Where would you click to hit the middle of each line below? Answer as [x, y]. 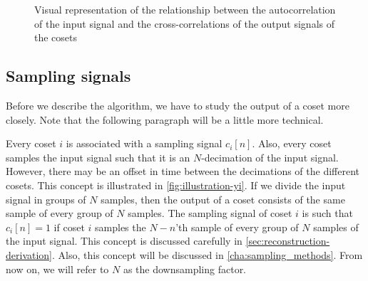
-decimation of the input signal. [270, 157]
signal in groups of [46, 199]
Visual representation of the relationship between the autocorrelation [185, 9]
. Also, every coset [292, 143]
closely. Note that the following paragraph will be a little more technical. [165, 119]
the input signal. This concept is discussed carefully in [124, 241]
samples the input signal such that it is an [98, 157]
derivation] [29, 254]
